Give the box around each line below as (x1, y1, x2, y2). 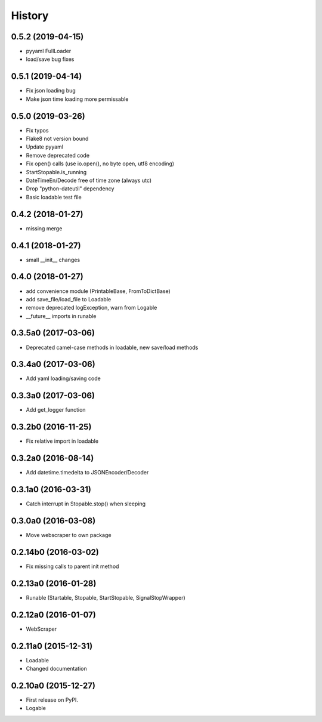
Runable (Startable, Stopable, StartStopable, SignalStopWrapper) (26, 594, 186, 601)
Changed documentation (26, 665, 87, 672)
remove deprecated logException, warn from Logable (26, 304, 157, 311)
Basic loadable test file (26, 193, 82, 200)
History (11, 9, 49, 22)
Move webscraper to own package (26, 532, 112, 539)
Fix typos (26, 126, 49, 134)
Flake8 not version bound (26, 135, 89, 143)
